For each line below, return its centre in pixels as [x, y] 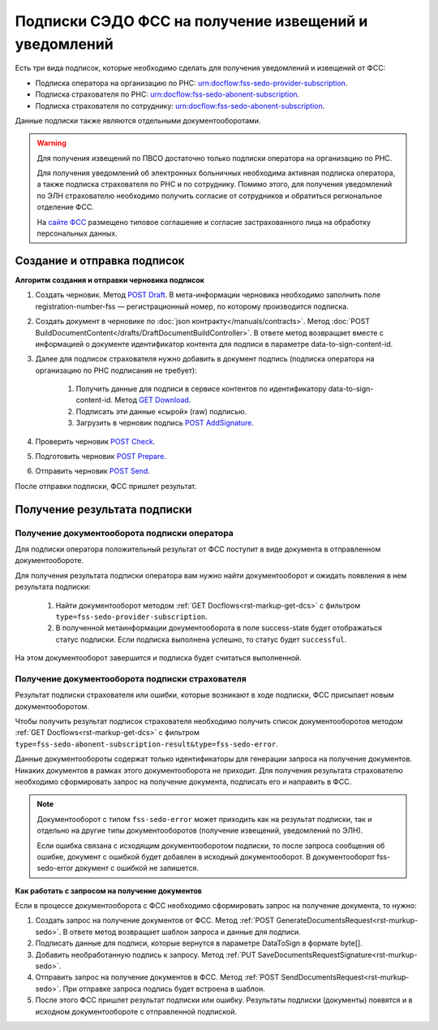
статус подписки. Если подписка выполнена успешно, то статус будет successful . [201, 639]
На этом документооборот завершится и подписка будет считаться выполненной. [158, 658]
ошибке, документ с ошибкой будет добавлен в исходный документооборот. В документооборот [206, 856]
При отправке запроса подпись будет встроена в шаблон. [164, 989]
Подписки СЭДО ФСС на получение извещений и [191, 21]
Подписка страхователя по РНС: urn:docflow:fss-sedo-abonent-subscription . [167, 94]
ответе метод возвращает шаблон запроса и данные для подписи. [185, 932]
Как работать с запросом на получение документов [109, 890]
